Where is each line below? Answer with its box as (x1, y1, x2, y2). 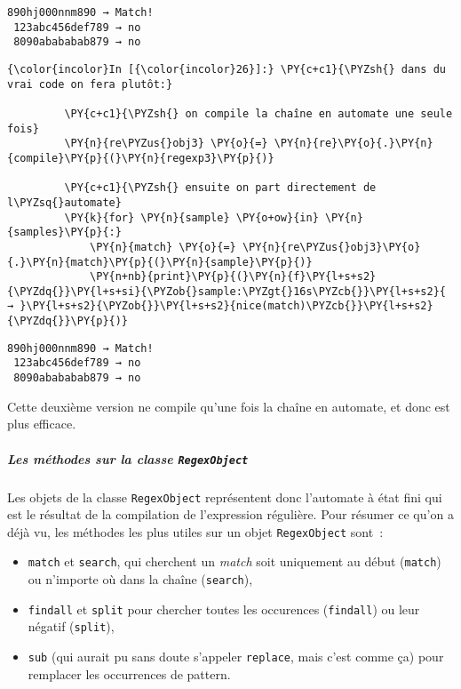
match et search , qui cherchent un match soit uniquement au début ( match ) (28, 552, 441, 571)
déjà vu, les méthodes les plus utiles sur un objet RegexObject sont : (7, 522, 384, 541)
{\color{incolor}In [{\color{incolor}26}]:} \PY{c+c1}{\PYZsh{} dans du (7, 62, 446, 76)
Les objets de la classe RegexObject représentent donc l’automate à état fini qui (7, 487, 442, 506)
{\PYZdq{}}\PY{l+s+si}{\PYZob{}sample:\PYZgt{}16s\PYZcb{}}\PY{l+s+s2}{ (7, 284, 446, 298)
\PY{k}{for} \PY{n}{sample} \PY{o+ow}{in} (64, 211, 319, 224)
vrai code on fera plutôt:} (7, 77, 173, 91)
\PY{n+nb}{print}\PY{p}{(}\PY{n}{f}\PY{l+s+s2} (90, 270, 377, 284)
